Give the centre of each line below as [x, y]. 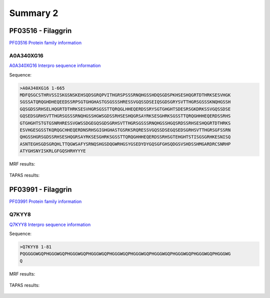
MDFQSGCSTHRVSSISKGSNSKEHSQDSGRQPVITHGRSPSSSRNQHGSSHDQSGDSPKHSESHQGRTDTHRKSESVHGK [125, 95]
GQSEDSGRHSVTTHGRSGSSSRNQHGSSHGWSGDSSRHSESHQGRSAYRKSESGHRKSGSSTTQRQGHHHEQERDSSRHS [125, 116]
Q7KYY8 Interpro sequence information [50, 224]
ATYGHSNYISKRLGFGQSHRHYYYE [53, 151]
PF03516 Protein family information [45, 43]
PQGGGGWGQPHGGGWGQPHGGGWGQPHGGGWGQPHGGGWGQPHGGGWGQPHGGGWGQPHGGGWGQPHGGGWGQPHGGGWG [125, 254]
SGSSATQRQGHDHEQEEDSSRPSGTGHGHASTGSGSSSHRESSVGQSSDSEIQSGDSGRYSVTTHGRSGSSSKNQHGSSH [125, 102]
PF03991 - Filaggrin [40, 190]
